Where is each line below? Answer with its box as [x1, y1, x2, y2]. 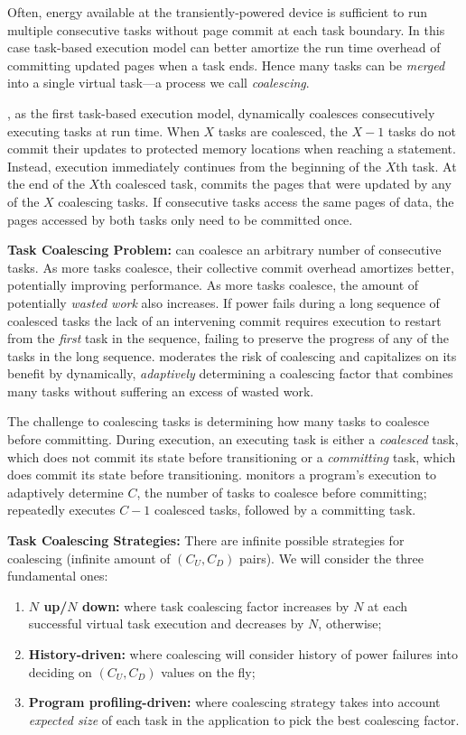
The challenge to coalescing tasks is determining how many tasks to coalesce [7, 412, 430, 431]
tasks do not [387, 121, 457, 140]
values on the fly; [161, 662, 256, 681]
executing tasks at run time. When [7, 121, 200, 140]
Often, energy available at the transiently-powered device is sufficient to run [7, 3, 428, 21]
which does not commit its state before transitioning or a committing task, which [7, 447, 456, 466]
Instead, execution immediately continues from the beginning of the [7, 156, 381, 175]
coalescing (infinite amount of [7, 548, 171, 567]
